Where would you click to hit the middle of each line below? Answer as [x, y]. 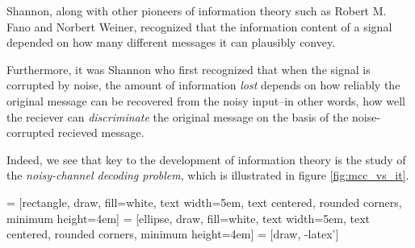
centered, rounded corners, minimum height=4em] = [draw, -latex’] [173, 234]
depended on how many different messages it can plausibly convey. [171, 42]
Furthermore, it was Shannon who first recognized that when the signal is [189, 69]
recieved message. [101, 132]
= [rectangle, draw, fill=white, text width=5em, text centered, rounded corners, [204, 202]
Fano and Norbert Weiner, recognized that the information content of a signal [199, 26]
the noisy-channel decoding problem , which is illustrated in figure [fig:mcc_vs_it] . [208, 175]
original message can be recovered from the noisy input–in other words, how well [206, 100]
